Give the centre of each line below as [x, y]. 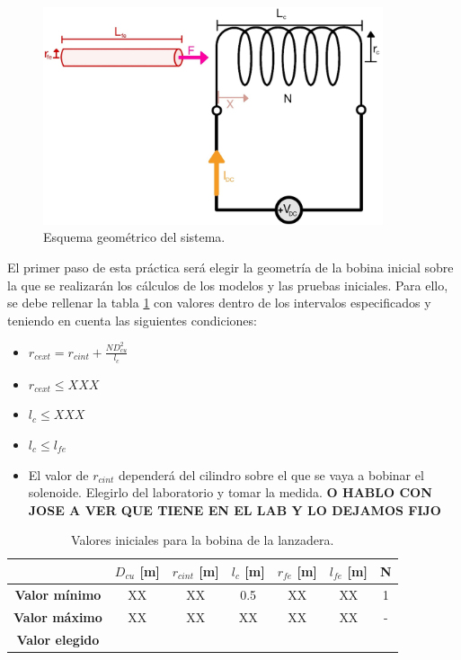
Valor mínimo [58, 594]
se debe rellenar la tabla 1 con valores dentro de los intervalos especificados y [219, 303]
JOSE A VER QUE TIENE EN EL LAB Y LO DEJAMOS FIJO [235, 509]
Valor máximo [58, 616]
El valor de [58, 474]
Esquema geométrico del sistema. [134, 237]
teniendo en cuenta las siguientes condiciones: [132, 320]
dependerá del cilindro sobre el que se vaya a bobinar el [271, 474]
